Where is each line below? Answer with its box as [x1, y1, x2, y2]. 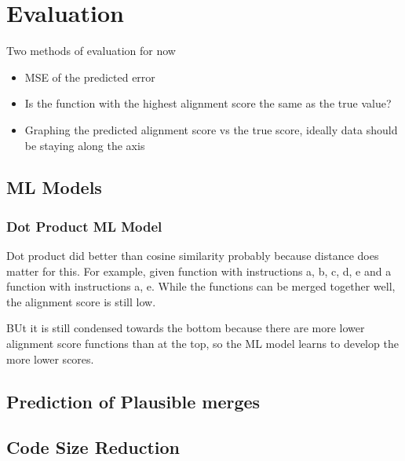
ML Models [6, 175, 102, 199]
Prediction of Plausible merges [6, 389, 261, 413]
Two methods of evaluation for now [6, 42, 176, 59]
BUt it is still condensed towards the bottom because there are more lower [6, 320, 365, 336]
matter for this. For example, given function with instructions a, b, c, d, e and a [6, 262, 392, 279]
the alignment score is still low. [6, 293, 156, 309]
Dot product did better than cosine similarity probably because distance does [6, 247, 379, 264]
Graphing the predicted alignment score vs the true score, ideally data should [24, 121, 398, 137]
